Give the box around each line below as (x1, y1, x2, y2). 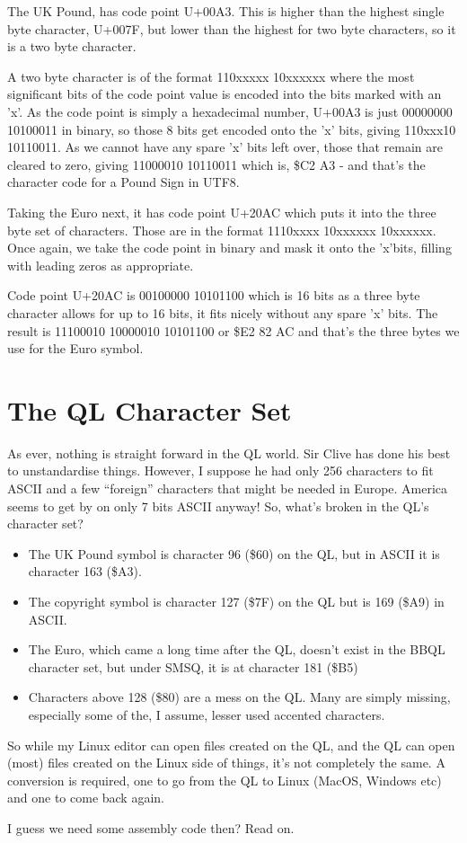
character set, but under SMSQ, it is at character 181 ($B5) (28, 657, 358, 676)
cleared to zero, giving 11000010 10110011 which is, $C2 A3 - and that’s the (7, 155, 426, 173)
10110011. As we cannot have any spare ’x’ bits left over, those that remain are (7, 138, 443, 156)
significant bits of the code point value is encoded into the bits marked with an (7, 84, 442, 103)
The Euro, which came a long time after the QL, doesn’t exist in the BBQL (28, 640, 445, 659)
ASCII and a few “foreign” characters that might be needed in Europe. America (7, 479, 448, 497)
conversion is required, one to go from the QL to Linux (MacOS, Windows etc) (7, 770, 442, 789)
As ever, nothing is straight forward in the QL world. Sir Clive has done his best (7, 443, 451, 462)
